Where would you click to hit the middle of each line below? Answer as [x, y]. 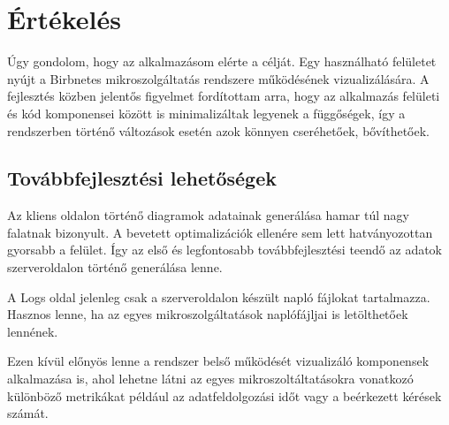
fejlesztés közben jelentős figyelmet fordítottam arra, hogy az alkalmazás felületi [224, 96]
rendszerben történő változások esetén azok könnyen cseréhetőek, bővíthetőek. [218, 130]
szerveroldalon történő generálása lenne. [115, 267]
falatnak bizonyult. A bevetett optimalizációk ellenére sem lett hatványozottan [220, 232]
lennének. [33, 331]
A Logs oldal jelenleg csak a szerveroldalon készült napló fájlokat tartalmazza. [219, 296]
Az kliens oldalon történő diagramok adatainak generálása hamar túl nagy [208, 215]
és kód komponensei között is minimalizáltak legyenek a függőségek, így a [206, 113]
